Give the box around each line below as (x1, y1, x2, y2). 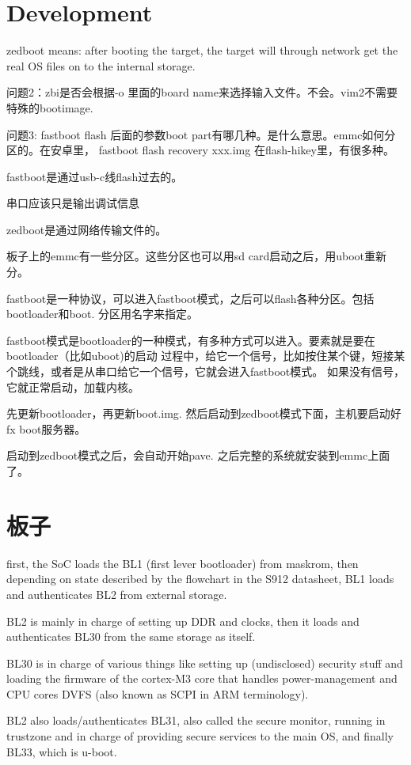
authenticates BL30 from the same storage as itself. (6, 628, 256, 645)
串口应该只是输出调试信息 (6, 195, 139, 211)
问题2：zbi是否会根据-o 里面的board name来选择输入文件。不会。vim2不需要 (6, 84, 398, 100)
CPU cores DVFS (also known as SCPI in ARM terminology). (6, 685, 309, 702)
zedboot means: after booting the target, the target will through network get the (6, 42, 398, 59)
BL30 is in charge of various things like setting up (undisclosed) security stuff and (6, 654, 403, 671)
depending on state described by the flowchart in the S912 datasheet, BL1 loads (6, 570, 394, 587)
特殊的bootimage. (6, 99, 93, 116)
